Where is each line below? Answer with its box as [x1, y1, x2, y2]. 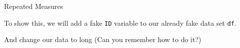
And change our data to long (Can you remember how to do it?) [4, 34, 202, 45]
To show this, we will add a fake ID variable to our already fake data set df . [4, 17, 237, 28]
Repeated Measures [4, 1, 63, 11]
